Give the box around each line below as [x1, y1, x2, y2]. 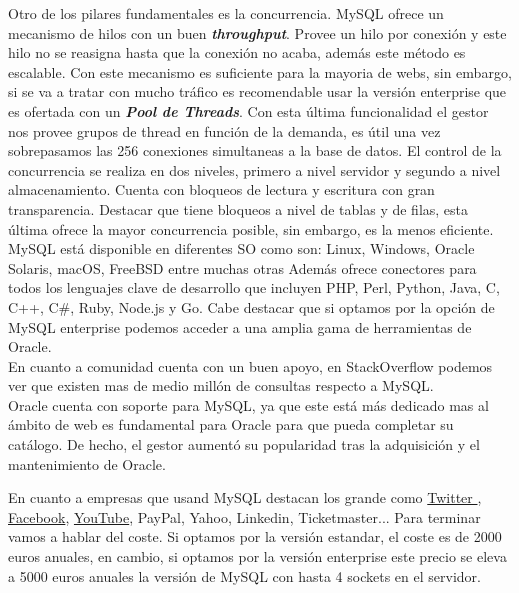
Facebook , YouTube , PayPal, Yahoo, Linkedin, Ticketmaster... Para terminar [8, 506, 481, 527]
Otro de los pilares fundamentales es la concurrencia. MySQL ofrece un [8, 3, 444, 23]
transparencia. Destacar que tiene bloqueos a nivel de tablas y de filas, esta [8, 198, 469, 219]
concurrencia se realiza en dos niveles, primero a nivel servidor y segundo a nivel [8, 159, 501, 180]
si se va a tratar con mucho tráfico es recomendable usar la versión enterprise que [8, 81, 507, 102]
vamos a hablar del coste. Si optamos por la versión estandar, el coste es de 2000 [8, 526, 502, 547]
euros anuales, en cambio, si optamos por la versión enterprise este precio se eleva [8, 546, 507, 567]
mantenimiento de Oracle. [8, 453, 166, 474]
